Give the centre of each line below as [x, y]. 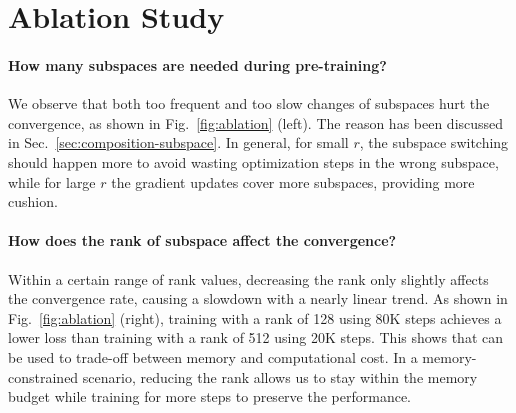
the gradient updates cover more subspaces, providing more [293, 181]
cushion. [33, 201]
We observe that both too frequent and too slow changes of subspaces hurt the [249, 103]
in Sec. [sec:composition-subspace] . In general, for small [178, 142]
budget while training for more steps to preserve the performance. [210, 396]
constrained [43, 376]
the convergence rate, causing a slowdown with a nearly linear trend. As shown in [258, 298]
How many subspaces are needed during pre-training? [197, 64]
